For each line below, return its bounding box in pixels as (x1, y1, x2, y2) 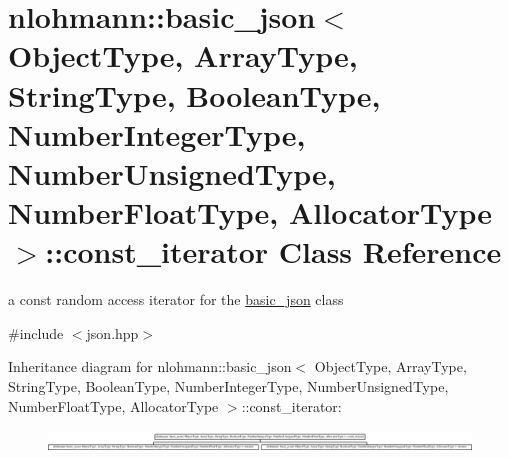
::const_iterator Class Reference (45, 231, 502, 272)
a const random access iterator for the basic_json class (8, 289, 344, 310)
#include (8, 322, 64, 343)
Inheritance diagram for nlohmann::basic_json (8, 356, 292, 377)
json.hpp (86, 322, 139, 343)
